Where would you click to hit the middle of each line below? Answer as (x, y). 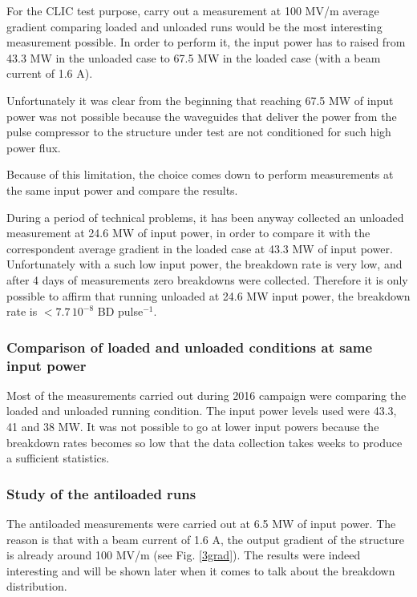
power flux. (34, 147)
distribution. (37, 586)
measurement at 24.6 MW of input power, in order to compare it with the (188, 233)
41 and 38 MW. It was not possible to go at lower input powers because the (193, 427)
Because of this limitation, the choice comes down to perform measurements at (200, 174)
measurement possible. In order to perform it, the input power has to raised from (206, 42)
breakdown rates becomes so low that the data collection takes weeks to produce (204, 442)
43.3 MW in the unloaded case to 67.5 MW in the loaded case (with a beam (194, 57)
